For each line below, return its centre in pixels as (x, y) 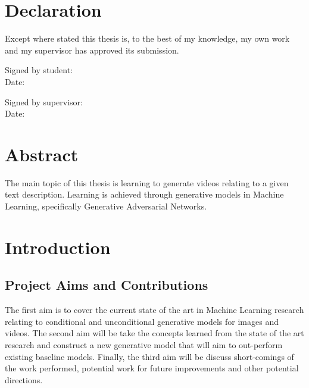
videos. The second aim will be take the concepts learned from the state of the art (154, 333)
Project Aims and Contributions (107, 285)
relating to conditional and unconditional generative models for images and (142, 321)
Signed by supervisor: (44, 101)
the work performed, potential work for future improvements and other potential (152, 368)
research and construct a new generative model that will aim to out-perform (144, 344)
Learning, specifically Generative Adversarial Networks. (106, 206)
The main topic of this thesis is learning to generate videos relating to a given (147, 182)
